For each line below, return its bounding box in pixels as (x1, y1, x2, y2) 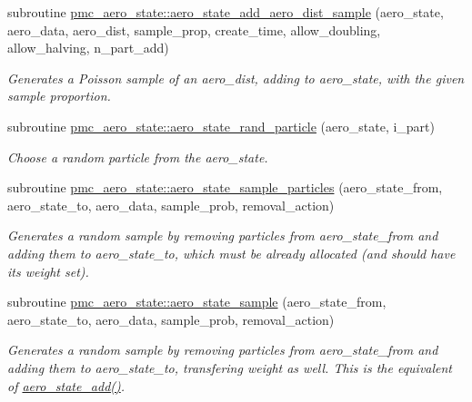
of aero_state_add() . (7, 376, 126, 395)
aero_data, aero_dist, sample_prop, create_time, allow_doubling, (7, 20, 381, 39)
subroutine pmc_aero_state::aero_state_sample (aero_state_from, (7, 292, 387, 311)
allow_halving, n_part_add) (7, 38, 169, 57)
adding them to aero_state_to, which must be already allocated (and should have (7, 243, 456, 262)
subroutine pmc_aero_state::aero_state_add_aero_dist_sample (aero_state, (7, 3, 444, 21)
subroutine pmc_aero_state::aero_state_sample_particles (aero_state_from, (7, 178, 443, 197)
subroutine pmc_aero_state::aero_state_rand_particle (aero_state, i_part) (7, 116, 435, 135)
